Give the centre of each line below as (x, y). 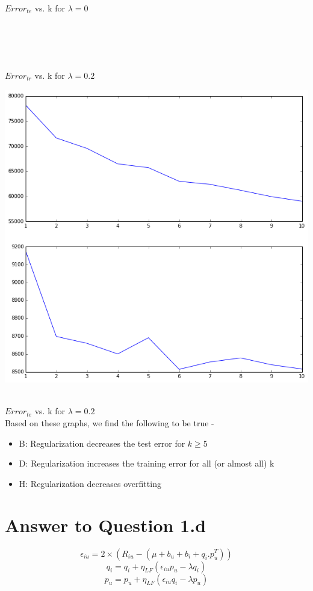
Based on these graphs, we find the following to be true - (110, 423)
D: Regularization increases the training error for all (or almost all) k (147, 463)
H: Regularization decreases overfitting (90, 483)
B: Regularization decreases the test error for (102, 443)
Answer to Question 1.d (106, 525)
